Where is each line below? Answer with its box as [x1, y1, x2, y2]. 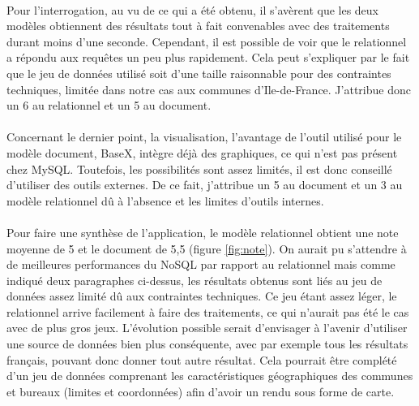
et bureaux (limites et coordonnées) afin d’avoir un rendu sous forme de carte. [6, 382, 395, 400]
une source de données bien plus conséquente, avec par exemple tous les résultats [6, 335, 408, 352]
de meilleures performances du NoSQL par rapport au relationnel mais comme [6, 256, 395, 273]
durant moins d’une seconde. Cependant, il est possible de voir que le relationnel [6, 32, 407, 50]
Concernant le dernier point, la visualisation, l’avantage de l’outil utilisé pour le [6, 128, 402, 145]
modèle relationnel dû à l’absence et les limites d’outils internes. [6, 192, 324, 209]
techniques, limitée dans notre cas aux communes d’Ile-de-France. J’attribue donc [6, 80, 411, 97]
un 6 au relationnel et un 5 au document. [6, 97, 212, 114]
